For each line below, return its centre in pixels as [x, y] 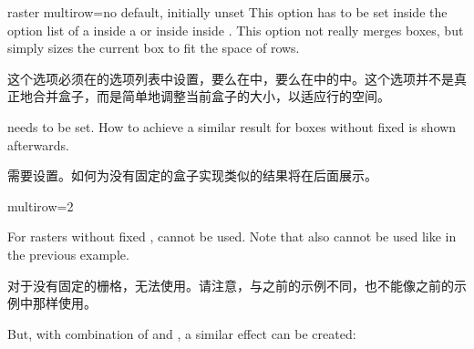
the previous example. [68, 254]
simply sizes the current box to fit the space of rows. [154, 48]
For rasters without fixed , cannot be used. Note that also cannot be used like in [232, 236]
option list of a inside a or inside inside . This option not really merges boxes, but [236, 30]
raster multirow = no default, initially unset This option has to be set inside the [227, 12]
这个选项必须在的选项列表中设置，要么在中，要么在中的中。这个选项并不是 [231, 78]
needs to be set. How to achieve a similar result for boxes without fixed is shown [232, 126]
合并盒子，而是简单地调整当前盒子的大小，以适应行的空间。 [211, 96]
